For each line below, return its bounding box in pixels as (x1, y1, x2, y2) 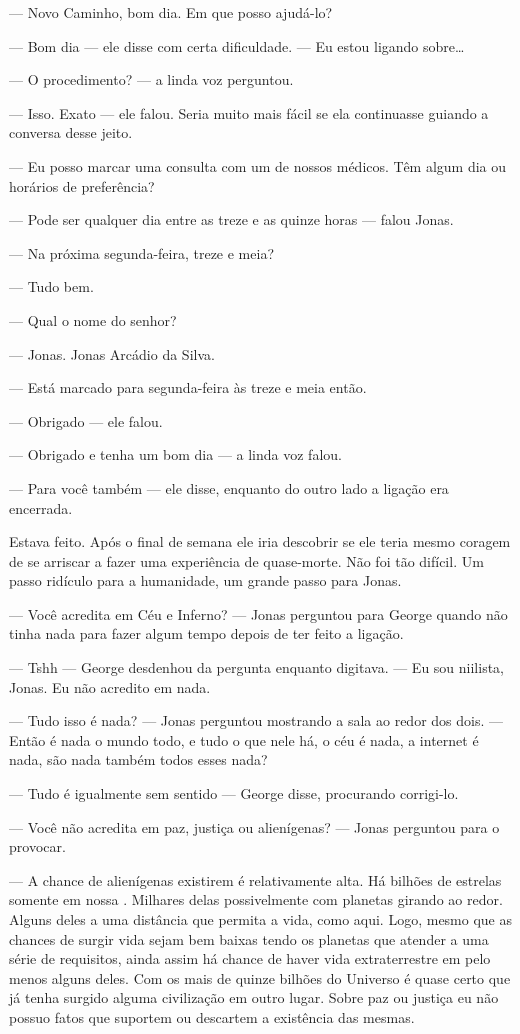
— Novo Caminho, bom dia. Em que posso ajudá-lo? (9, 2, 333, 22)
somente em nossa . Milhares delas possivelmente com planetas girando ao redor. (9, 889, 503, 910)
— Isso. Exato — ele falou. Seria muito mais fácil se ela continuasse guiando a (9, 102, 489, 123)
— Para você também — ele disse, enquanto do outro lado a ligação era (9, 477, 449, 498)
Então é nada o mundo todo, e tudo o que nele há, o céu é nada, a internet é (9, 729, 479, 750)
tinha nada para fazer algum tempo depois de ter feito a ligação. (9, 623, 404, 644)
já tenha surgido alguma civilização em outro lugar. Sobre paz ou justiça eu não (9, 987, 499, 1008)
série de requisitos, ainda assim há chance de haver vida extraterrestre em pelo (9, 948, 491, 969)
